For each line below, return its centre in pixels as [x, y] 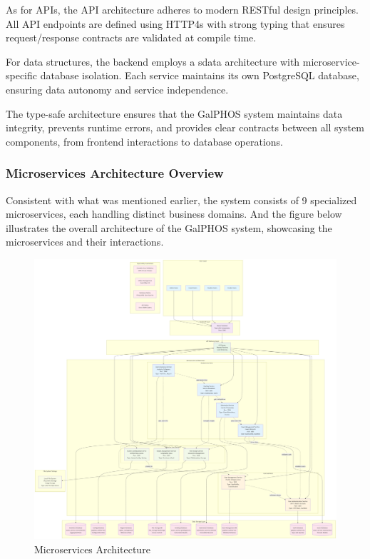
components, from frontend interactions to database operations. [144, 141]
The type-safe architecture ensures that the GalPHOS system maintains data [174, 113]
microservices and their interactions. [85, 242]
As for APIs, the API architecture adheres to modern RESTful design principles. [182, 9]
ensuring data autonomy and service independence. [117, 89]
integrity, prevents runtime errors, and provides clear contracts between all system [185, 127]
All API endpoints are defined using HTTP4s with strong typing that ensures [175, 23]
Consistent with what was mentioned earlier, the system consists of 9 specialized [181, 200]
